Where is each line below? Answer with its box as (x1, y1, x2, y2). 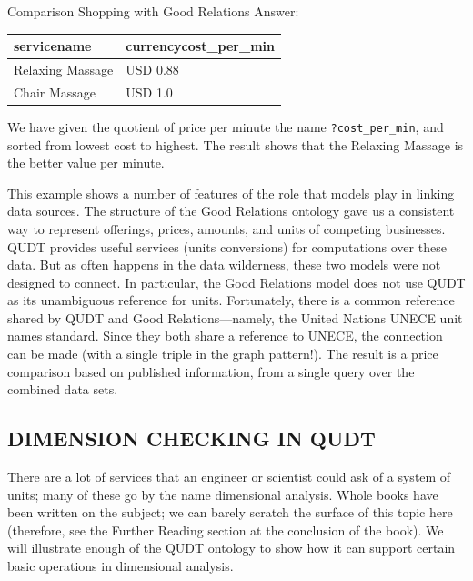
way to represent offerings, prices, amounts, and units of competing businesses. (7, 219, 446, 238)
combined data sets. (7, 380, 118, 399)
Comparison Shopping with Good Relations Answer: (7, 2, 299, 20)
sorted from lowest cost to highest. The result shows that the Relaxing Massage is (7, 135, 464, 154)
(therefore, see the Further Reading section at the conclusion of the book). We (7, 520, 444, 539)
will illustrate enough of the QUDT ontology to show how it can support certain (7, 538, 456, 557)
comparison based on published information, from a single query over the (7, 362, 415, 381)
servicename (14, 36, 92, 56)
